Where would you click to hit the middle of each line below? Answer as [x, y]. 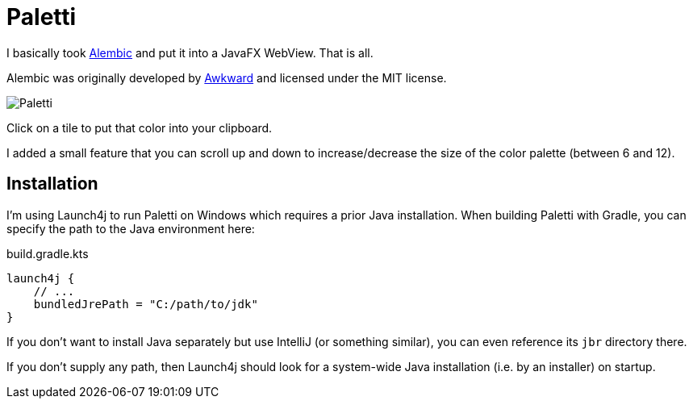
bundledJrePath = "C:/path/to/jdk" [146, 304]
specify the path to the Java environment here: [131, 228]
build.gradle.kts [48, 253]
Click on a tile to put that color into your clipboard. [140, 127]
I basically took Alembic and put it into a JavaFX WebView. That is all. [190, 52]
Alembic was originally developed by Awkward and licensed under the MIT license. [227, 77]
